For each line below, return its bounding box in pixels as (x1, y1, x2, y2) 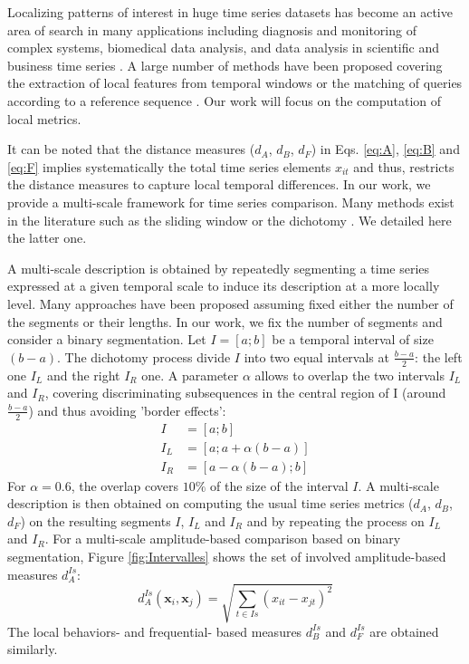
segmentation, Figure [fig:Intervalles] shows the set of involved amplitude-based (7, 547, 446, 565)
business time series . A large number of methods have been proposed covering (7, 55, 443, 74)
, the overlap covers (71, 476, 179, 495)
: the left (415, 347, 463, 366)
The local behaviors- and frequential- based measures (7, 621, 302, 640)
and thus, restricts (353, 157, 455, 176)
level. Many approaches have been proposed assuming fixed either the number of (7, 294, 454, 313)
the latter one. (7, 228, 87, 247)
